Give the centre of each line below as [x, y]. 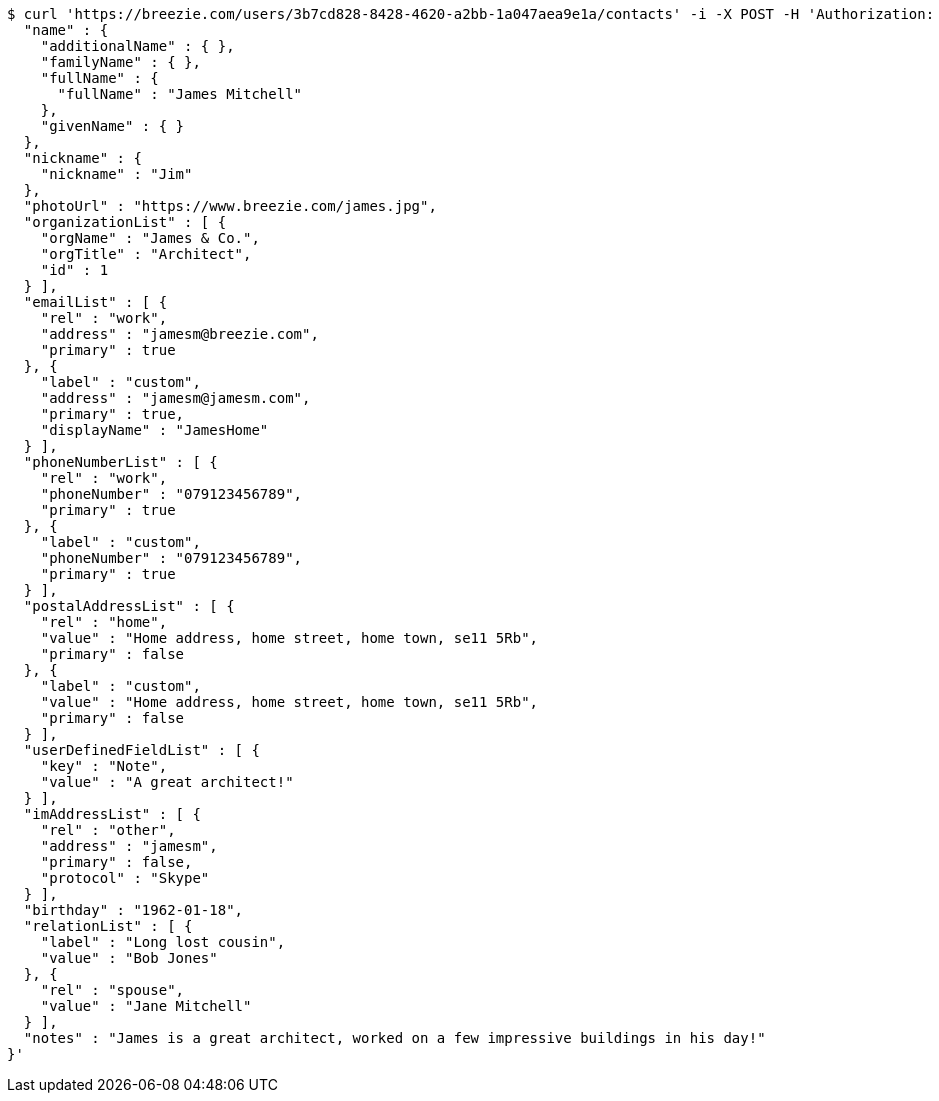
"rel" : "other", [108, 830]
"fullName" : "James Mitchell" [180, 94]
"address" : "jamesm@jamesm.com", [175, 398]
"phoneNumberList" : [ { [120, 462]
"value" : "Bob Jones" [129, 958]
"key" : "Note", [104, 766]
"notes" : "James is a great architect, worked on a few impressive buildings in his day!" [394, 1038]
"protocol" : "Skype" [125, 878]
